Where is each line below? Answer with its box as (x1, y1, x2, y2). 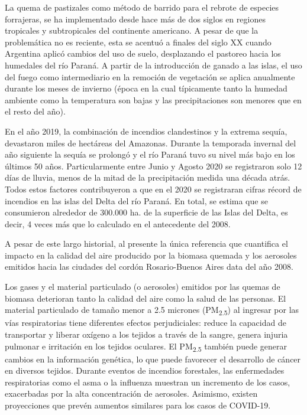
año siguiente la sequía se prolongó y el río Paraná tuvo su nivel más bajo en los (5, 148, 295, 161)
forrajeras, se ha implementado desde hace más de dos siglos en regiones (5, 12, 266, 25)
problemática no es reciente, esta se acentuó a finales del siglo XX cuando (5, 35, 272, 48)
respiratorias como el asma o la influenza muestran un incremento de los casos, (5, 375, 290, 388)
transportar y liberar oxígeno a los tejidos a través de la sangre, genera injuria (5, 328, 288, 340)
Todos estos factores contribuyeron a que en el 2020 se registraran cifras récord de (5, 182, 302, 195)
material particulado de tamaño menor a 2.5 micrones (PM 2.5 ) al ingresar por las (5, 303, 299, 318)
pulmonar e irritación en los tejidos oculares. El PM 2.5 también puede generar (5, 339, 287, 354)
